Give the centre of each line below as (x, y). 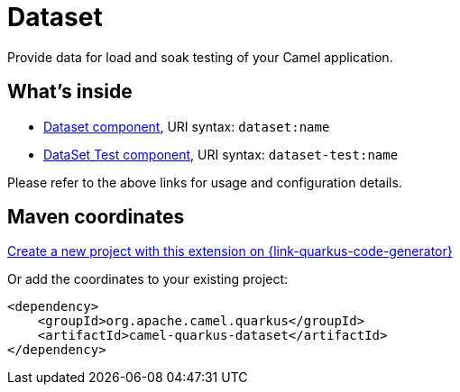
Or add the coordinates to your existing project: (148, 279)
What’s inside (70, 92)
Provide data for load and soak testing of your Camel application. (200, 57)
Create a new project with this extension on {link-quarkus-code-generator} (230, 251)
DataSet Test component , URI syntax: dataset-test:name (221, 154)
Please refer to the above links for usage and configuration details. (205, 182)
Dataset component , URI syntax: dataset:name (187, 126)
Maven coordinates (96, 217)
